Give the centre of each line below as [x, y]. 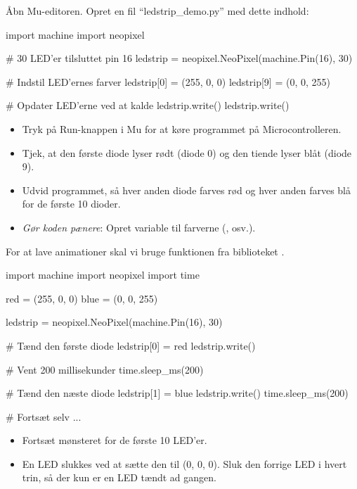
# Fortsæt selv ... [44, 416]
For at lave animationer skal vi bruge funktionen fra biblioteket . [145, 251]
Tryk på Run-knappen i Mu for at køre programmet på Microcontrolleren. [182, 128]
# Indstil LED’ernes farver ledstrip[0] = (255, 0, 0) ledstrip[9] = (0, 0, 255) [168, 81]
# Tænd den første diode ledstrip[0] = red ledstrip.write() [131, 345]
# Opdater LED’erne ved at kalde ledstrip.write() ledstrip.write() [148, 105]
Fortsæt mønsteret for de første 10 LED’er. [115, 440]
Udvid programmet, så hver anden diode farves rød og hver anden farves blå [186, 190]
